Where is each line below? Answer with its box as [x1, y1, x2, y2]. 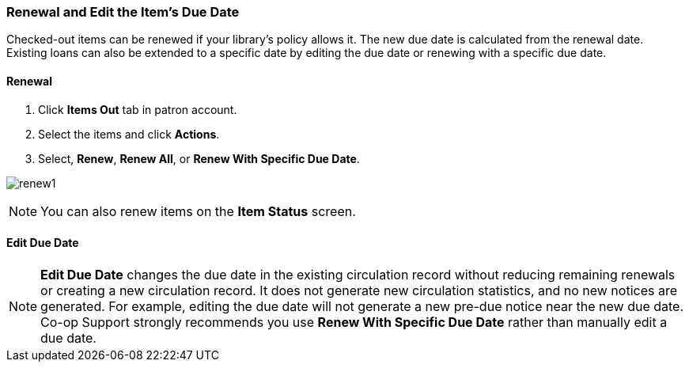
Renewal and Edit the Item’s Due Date [6, 4, 240, 20]
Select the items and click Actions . [38, 127, 220, 141]
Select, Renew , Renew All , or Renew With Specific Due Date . [38, 151, 360, 165]
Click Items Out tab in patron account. [38, 102, 237, 116]
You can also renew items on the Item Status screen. [40, 203, 356, 219]
